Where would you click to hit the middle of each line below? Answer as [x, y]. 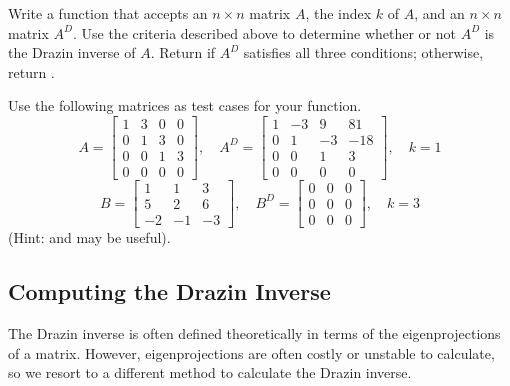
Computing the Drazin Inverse [169, 291]
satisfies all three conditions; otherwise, [363, 52]
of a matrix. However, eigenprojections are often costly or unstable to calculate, [251, 352]
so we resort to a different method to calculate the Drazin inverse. [210, 372]
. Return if [183, 52]
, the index [338, 13]
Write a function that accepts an [108, 13]
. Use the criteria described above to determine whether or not [264, 32]
